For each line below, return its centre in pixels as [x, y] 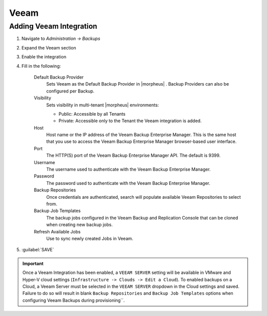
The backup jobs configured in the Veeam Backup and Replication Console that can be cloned [142, 218]
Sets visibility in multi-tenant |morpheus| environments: [103, 105]
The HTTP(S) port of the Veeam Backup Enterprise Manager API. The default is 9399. [133, 155]
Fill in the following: [41, 66]
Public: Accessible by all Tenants [92, 114]
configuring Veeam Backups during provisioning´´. [74, 300]
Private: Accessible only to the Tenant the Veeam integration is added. [130, 121]
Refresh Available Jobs [57, 231]
